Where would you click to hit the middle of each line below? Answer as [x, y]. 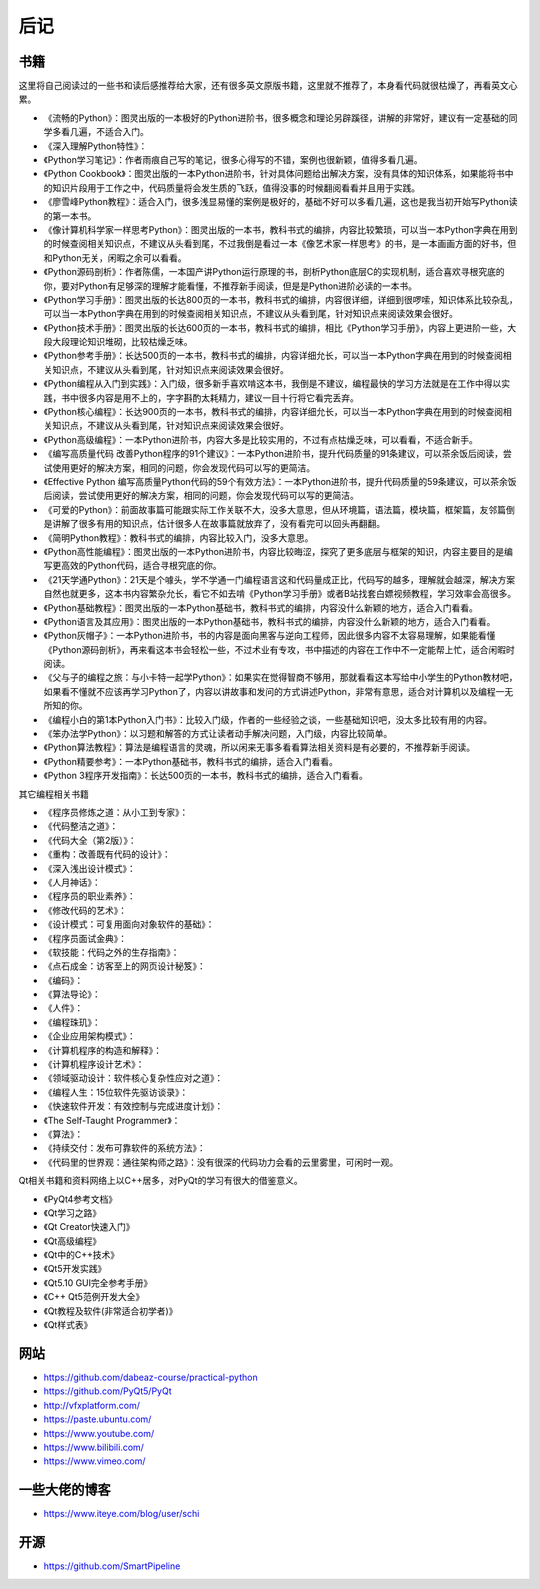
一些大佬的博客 [64, 1490]
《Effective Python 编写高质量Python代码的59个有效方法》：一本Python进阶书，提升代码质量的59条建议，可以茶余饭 [280, 481]
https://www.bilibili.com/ [94, 1447]
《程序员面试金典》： [85, 938]
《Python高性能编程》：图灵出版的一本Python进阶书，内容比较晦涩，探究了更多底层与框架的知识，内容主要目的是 [274, 551]
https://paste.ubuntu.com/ [97, 1419]
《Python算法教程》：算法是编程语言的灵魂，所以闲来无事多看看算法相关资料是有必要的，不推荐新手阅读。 [259, 747]
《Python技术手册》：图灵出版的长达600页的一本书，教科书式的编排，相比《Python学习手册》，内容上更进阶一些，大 [280, 327]
